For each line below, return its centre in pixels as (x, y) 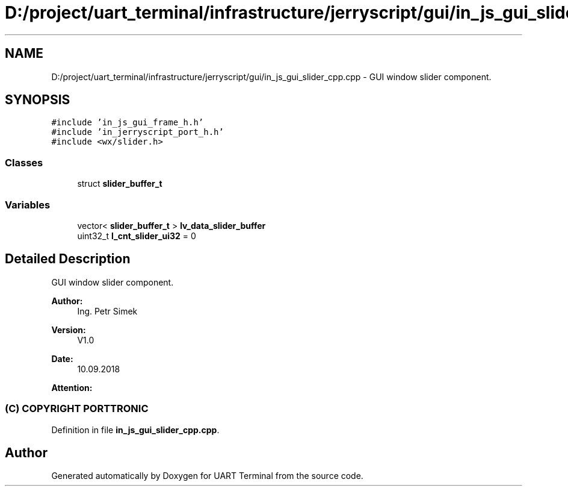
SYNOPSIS (38, 100)
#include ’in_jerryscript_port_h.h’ (137, 132)
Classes (24, 162)
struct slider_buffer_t (120, 184)
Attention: (72, 387)
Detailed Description (68, 259)
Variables (28, 205)
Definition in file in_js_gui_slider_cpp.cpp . (135, 430)
